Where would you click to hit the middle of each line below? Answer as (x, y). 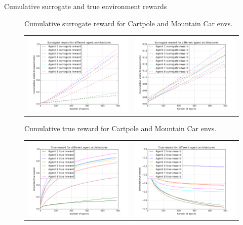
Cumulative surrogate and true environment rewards (86, 6)
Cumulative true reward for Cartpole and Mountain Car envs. (120, 128)
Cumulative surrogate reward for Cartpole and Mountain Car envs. (129, 23)
